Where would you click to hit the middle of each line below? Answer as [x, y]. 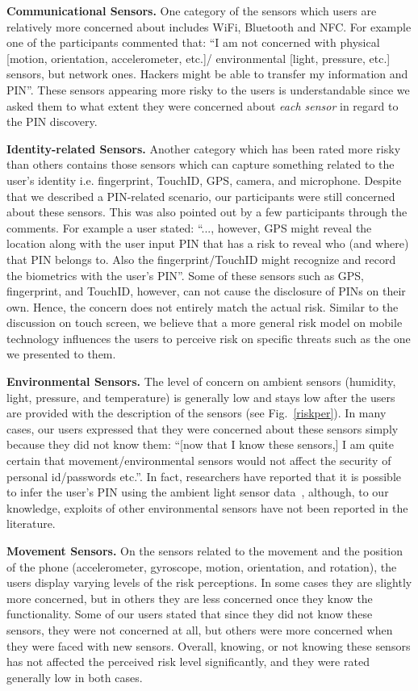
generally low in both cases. [75, 677]
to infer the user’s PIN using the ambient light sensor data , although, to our [198, 492]
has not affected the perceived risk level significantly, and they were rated [188, 662]
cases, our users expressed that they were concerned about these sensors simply [203, 428]
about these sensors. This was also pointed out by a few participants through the [207, 212]
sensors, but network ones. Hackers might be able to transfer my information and [207, 74]
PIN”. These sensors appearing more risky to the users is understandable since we [208, 89]
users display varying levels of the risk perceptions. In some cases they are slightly [209, 582]
